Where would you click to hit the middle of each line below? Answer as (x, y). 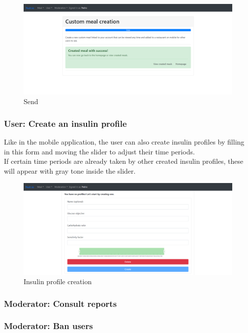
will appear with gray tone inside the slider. (70, 171)
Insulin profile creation (58, 281)
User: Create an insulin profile (65, 123)
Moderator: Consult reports (61, 303)
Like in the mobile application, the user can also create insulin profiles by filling (124, 142)
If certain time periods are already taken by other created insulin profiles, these (124, 161)
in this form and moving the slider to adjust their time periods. (99, 151)
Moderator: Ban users (48, 326)
